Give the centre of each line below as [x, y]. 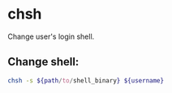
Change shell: [43, 62]
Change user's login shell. [51, 36]
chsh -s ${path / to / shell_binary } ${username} [86, 80]
